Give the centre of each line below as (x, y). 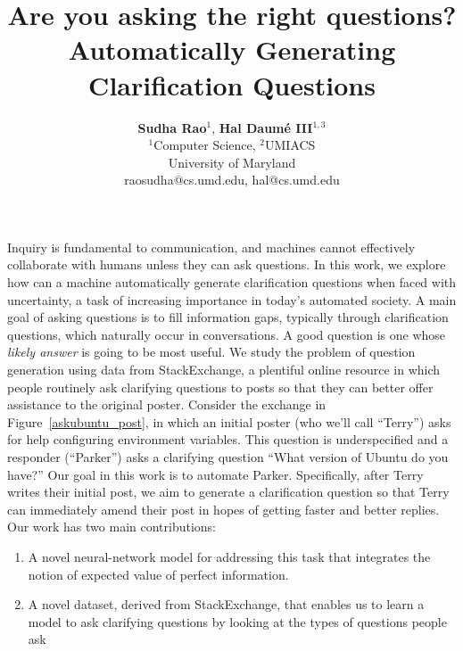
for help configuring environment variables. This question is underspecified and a (228, 439)
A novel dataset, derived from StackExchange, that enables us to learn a (226, 604)
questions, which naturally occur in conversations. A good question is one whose (227, 334)
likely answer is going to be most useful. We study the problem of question (211, 352)
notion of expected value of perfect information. (158, 574)
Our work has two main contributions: (112, 527)
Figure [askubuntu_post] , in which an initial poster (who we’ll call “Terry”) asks (229, 421)
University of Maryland (232, 162)
